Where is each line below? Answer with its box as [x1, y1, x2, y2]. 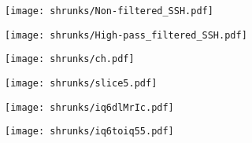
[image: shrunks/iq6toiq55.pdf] [5, 126, 174, 137]
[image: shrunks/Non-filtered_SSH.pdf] [5, 5, 213, 16]
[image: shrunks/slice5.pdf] [5, 77, 157, 89]
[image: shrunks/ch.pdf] [5, 53, 135, 65]
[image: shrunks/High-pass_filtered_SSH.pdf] [5, 29, 247, 41]
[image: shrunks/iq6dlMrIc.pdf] [5, 101, 174, 113]
